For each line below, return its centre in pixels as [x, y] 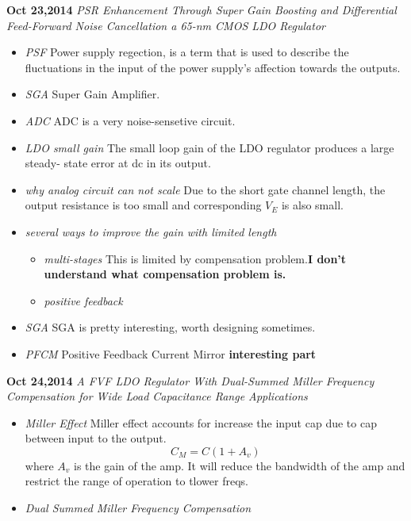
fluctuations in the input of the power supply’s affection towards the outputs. [213, 67]
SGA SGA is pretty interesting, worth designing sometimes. [170, 327]
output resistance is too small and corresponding [143, 205]
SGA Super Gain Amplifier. [92, 94]
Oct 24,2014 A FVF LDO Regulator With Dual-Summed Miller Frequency [190, 380]
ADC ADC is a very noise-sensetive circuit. [130, 120]
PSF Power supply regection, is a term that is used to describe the [187, 52]
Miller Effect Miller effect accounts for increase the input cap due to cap [201, 422]
